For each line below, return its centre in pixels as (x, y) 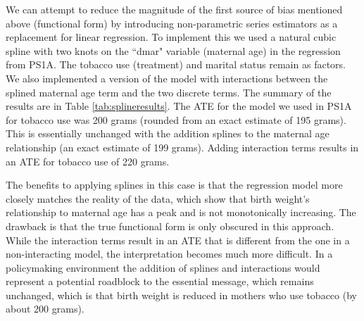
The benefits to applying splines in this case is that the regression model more (174, 185)
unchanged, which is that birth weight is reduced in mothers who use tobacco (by (181, 295)
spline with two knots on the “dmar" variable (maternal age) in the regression (173, 50)
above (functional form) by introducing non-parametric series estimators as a (172, 23)
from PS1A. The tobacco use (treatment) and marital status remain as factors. (176, 64)
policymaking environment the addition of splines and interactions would (163, 267)
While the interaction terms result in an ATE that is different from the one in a (178, 240)
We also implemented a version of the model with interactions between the (167, 78)
